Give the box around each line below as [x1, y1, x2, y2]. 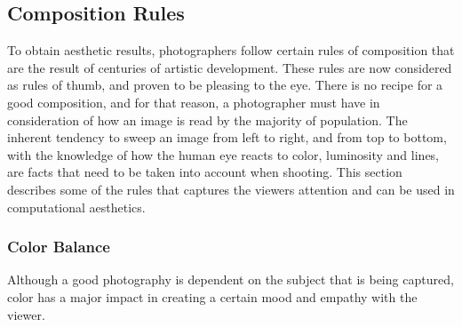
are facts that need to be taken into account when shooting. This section [7, 163, 402, 181]
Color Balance [7, 235, 110, 258]
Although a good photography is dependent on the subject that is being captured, [7, 270, 454, 289]
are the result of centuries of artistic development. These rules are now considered [7, 58, 452, 76]
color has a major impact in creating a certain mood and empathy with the [7, 287, 418, 306]
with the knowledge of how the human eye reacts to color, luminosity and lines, [7, 145, 440, 163]
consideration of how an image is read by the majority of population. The [7, 110, 408, 129]
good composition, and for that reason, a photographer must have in [7, 92, 380, 111]
